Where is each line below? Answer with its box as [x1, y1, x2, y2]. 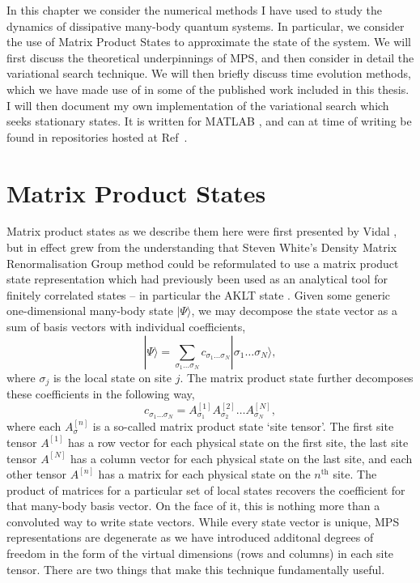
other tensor [6, 466, 67, 483]
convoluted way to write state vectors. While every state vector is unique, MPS [6, 513, 400, 530]
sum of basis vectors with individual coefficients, [6, 318, 246, 335]
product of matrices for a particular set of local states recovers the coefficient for [6, 481, 405, 498]
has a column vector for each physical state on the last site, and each [70, 449, 413, 466]
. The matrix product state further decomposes [180, 368, 414, 385]
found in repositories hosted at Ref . [6, 128, 188, 145]
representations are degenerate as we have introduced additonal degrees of [6, 529, 374, 546]
